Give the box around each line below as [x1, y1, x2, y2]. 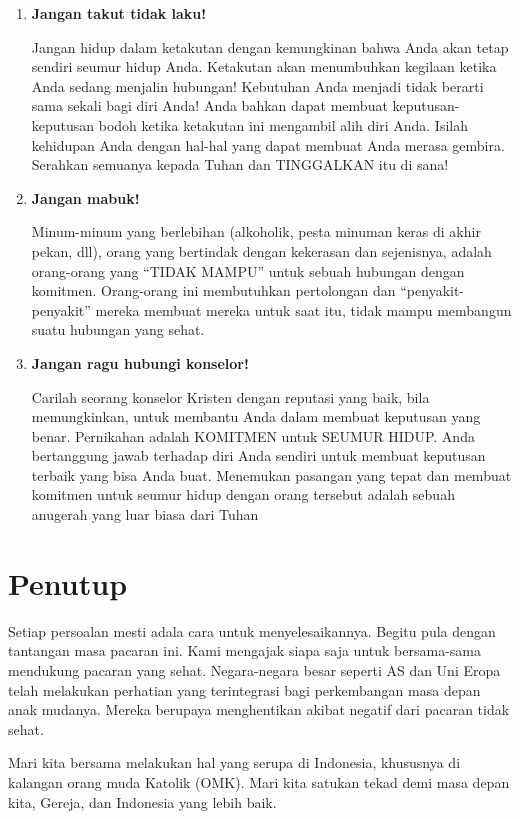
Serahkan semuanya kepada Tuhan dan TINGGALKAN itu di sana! [31, 154, 449, 175]
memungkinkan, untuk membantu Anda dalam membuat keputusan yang [31, 406, 481, 427]
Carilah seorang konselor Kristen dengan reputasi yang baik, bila [31, 386, 430, 407]
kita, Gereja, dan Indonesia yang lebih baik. [8, 791, 277, 812]
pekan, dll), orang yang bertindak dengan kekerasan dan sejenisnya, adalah [31, 240, 492, 261]
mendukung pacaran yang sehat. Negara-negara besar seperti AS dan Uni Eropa [8, 659, 501, 680]
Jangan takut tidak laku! [31, 3, 207, 23]
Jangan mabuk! [31, 187, 140, 208]
